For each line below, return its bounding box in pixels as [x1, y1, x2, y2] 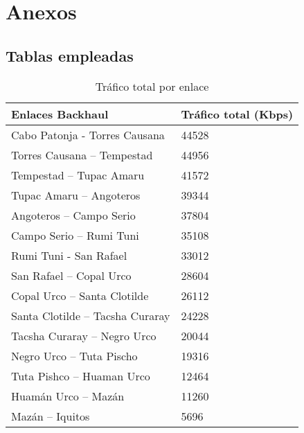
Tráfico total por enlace [95, 78, 209, 94]
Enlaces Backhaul [11, 105, 109, 122]
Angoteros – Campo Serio [11, 206, 136, 223]
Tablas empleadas [6, 44, 134, 66]
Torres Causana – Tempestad [11, 146, 153, 163]
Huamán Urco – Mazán [11, 387, 125, 404]
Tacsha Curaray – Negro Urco [11, 327, 157, 344]
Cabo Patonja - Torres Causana [11, 126, 165, 143]
